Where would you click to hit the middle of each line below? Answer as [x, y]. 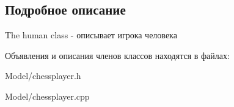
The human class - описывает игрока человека [91, 35]
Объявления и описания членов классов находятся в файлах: [117, 55]
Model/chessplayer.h [43, 76]
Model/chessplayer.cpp [47, 96]
